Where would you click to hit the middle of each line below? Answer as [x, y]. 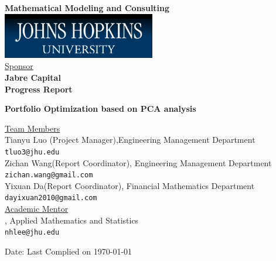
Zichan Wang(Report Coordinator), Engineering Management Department [138, 162]
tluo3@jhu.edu [32, 152]
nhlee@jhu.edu [32, 233]
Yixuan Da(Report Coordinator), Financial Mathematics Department [130, 185]
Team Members [33, 128]
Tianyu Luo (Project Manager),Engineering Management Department [130, 140]
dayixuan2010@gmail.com [51, 198]
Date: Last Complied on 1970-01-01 [69, 251]
